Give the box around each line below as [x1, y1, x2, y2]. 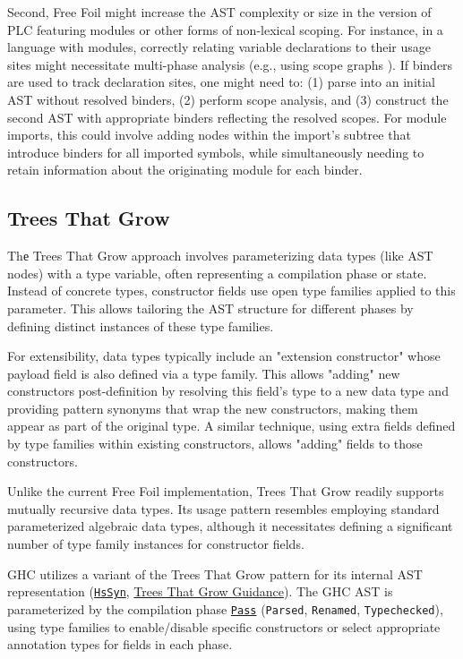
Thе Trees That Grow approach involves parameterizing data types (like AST [7, 246, 433, 265]
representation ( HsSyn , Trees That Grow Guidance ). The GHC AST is [7, 582, 393, 601]
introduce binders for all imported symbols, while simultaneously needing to [7, 142, 424, 161]
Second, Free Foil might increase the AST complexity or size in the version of [7, 3, 432, 21]
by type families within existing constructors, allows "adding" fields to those [7, 434, 423, 453]
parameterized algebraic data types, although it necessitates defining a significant [7, 517, 453, 535]
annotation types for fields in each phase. [7, 635, 233, 654]
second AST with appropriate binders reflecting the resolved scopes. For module [7, 107, 447, 126]
